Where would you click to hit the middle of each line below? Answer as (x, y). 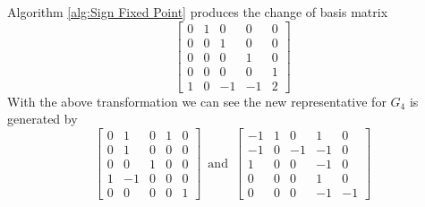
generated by (42, 119)
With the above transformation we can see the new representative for (197, 101)
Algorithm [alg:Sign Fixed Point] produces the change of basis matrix (198, 12)
